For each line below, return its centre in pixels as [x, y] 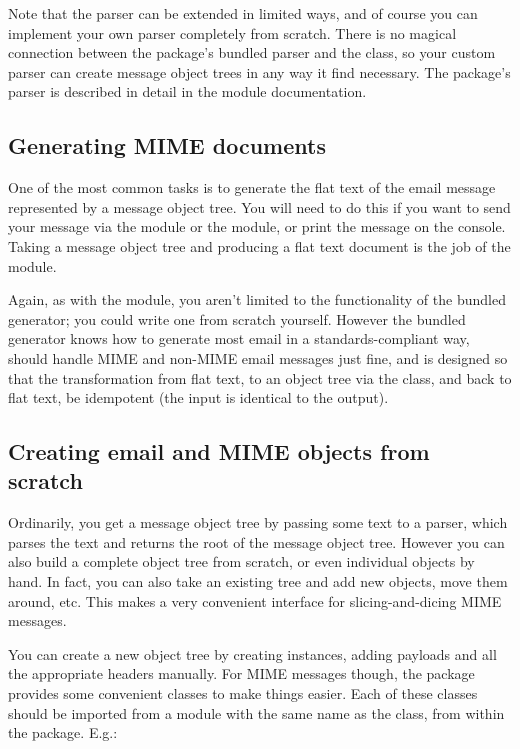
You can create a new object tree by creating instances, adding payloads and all [252, 653]
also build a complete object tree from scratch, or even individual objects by [241, 561]
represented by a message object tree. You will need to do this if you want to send [259, 206]
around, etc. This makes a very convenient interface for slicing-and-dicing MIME [255, 600]
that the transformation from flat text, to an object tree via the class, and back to [260, 377]
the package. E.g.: [63, 732]
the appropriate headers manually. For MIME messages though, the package [241, 673]
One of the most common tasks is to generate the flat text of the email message [252, 187]
